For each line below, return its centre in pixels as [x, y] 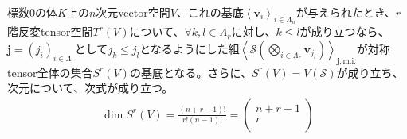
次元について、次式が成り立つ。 [90, 88]
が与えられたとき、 [346, 12]
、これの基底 [210, 12]
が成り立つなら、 [344, 31]
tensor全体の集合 [50, 72]
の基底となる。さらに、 [191, 72]
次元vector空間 [133, 12]
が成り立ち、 [370, 72]
